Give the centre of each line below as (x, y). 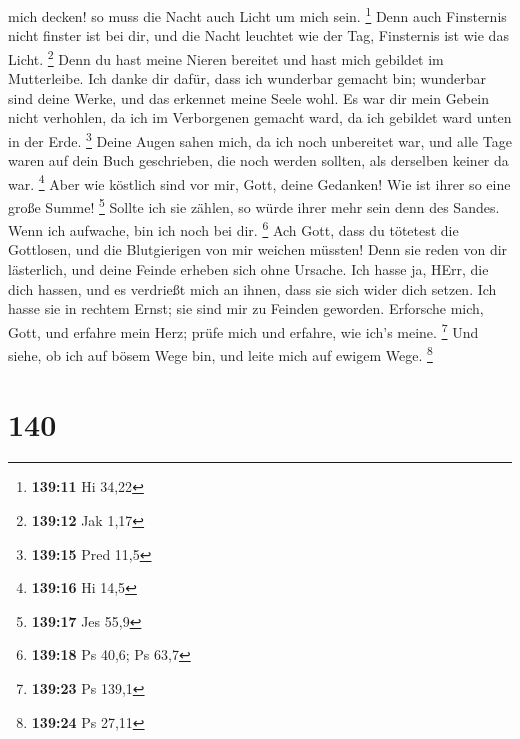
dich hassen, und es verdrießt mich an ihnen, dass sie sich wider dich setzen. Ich (252, 288)
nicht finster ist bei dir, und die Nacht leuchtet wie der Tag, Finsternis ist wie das (258, 35)
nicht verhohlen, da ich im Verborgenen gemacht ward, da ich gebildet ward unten (260, 117)
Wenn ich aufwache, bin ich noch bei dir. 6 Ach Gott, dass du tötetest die (233, 228)
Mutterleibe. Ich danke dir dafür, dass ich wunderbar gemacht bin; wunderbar (247, 78)
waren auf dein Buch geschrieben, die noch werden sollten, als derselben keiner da (258, 160)
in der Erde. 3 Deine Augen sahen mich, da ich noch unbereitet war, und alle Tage (260, 139)
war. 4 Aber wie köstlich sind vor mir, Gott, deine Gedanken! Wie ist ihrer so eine (259, 182)
